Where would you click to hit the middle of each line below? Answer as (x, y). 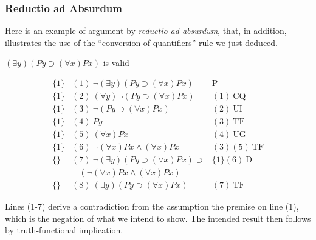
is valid (116, 63)
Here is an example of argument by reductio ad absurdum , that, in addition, (146, 31)
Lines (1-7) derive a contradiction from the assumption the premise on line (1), (152, 206)
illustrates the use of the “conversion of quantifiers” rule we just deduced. (141, 42)
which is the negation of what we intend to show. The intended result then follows (158, 218)
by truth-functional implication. (64, 230)
